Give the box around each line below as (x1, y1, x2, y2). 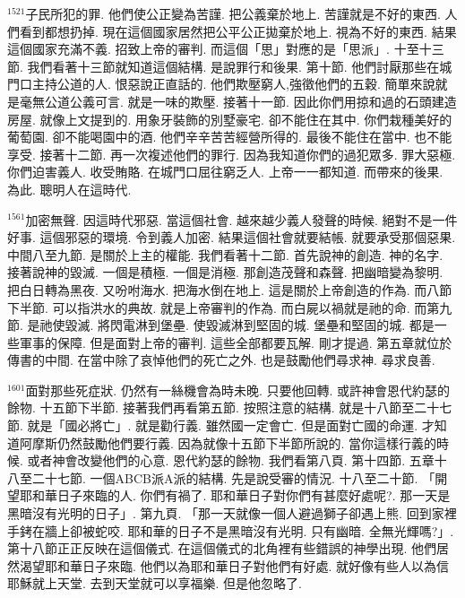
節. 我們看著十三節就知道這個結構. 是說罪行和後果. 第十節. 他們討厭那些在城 (7, 56, 452, 75)
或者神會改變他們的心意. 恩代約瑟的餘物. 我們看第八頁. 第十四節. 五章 (27, 451, 435, 470)
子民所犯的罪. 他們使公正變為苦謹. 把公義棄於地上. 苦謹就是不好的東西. (25, 4, 441, 22)
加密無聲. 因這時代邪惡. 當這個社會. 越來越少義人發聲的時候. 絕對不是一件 (25, 210, 458, 229)
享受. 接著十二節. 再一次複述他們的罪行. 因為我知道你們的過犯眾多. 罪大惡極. (7, 144, 456, 163)
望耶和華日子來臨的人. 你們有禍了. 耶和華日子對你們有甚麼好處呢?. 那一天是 (7, 486, 451, 505)
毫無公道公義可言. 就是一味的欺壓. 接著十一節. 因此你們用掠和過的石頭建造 (19, 91, 457, 110)
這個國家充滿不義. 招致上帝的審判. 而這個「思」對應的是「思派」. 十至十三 (7, 39, 444, 58)
